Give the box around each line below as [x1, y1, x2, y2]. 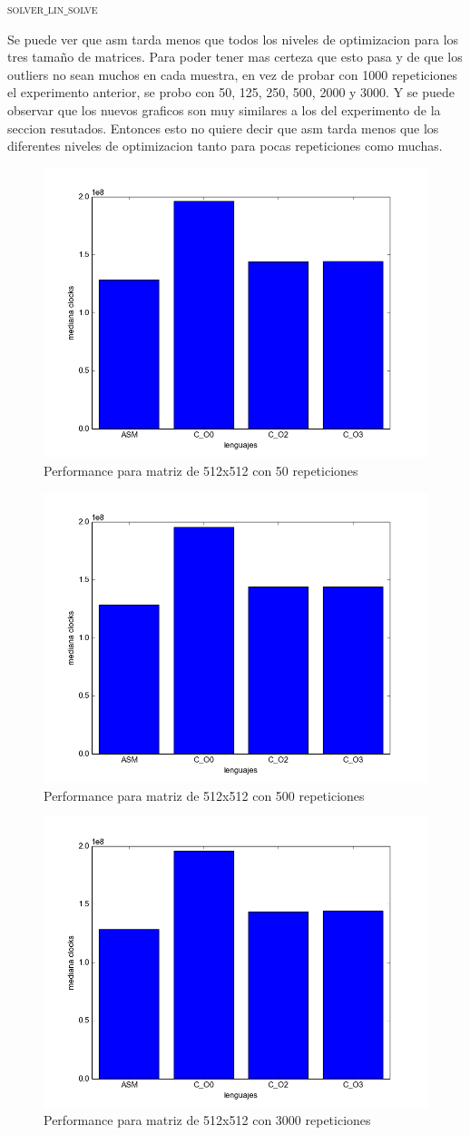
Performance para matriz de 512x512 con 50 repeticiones [44, 460, 358, 479]
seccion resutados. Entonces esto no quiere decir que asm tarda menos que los [7, 118, 439, 137]
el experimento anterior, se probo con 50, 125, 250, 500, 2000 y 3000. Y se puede [7, 83, 455, 102]
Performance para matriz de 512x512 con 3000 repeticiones [44, 1110, 371, 1130]
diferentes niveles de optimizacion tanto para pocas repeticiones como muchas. [7, 136, 443, 155]
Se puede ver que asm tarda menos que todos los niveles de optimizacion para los [7, 29, 459, 48]
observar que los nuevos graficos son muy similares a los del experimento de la [7, 100, 441, 119]
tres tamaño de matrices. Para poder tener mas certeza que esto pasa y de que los [7, 47, 463, 66]
